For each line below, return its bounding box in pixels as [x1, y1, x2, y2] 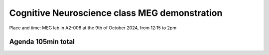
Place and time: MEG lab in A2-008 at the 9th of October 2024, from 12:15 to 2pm [9, 25, 177, 31]
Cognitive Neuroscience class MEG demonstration [9, 7, 223, 18]
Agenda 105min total [9, 38, 75, 46]
